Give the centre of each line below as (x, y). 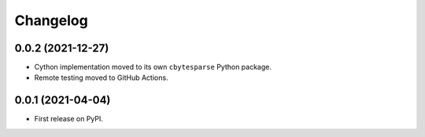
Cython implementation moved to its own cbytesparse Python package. (153, 67)
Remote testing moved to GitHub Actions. (101, 78)
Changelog (51, 20)
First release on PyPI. (69, 119)
